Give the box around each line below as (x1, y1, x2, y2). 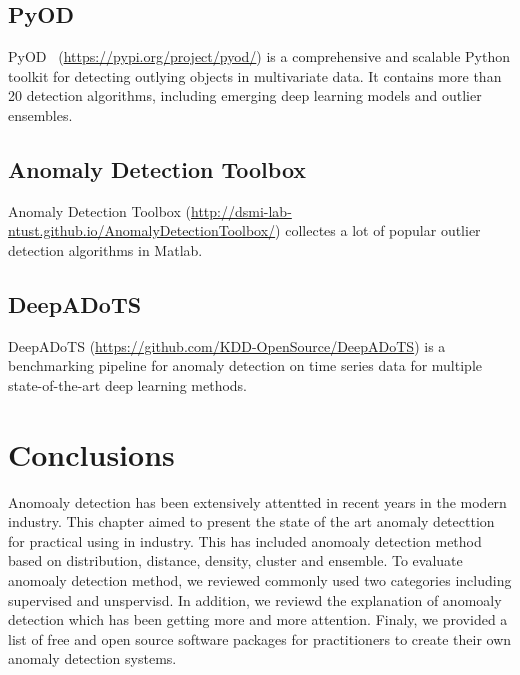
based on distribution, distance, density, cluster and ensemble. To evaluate (8, 550, 463, 571)
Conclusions (8, 433, 175, 474)
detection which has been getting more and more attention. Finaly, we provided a (8, 609, 508, 630)
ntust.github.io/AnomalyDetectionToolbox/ (8, 220, 276, 241)
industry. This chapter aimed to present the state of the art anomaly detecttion (8, 511, 495, 532)
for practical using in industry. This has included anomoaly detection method (8, 530, 482, 551)
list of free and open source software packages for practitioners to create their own (8, 628, 512, 649)
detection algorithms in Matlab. (8, 239, 203, 260)
